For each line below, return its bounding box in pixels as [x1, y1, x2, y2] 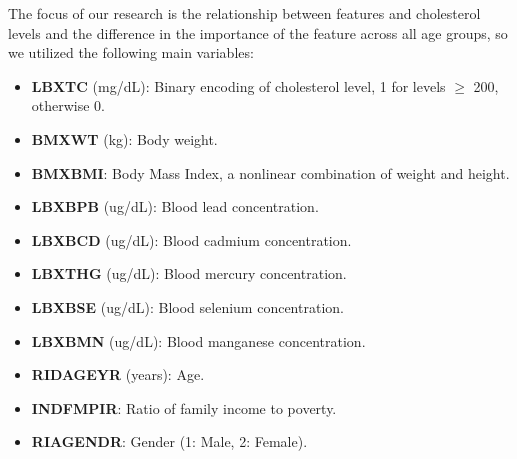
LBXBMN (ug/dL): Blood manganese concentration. [31, 330, 366, 351]
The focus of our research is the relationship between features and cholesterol [8, 3, 481, 23]
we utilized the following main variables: [8, 42, 254, 63]
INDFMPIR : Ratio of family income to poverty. [31, 397, 337, 418]
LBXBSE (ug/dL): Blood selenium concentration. [31, 296, 344, 317]
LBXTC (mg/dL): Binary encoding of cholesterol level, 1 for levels [31, 75, 446, 96]
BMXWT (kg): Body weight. [31, 128, 218, 149]
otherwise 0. [31, 95, 106, 116]
